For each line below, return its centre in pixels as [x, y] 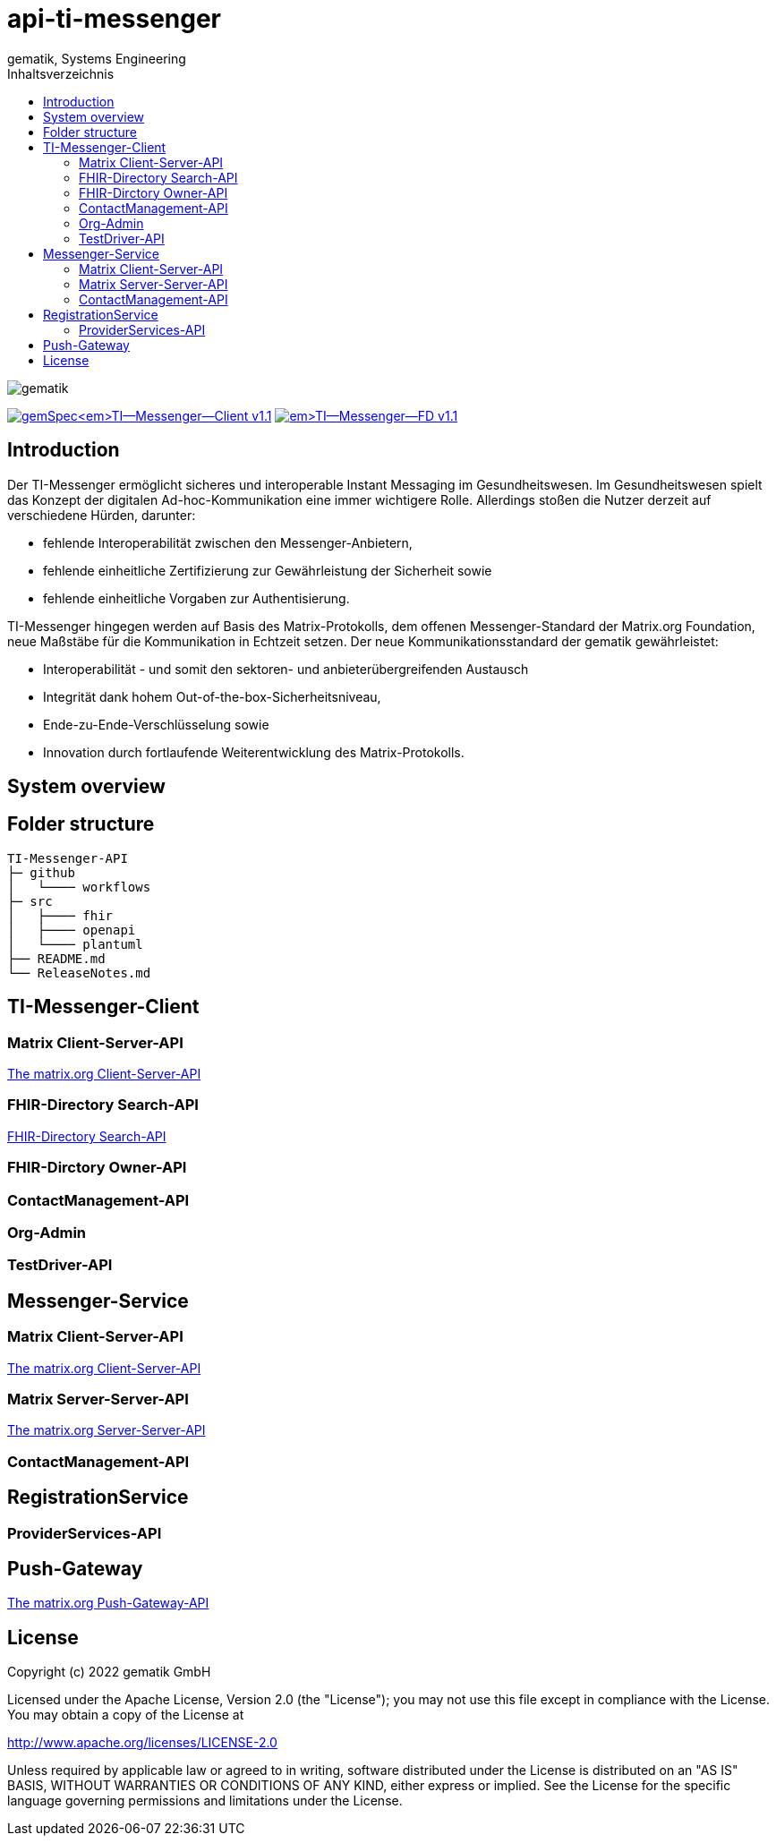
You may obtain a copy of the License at [126, 1715]
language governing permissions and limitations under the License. [205, 1801]
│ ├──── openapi [72, 930]
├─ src [30, 901]
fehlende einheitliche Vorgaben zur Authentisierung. [196, 598]
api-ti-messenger [115, 19]
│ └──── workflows [79, 887]
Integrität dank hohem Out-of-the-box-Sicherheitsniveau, [212, 696]
